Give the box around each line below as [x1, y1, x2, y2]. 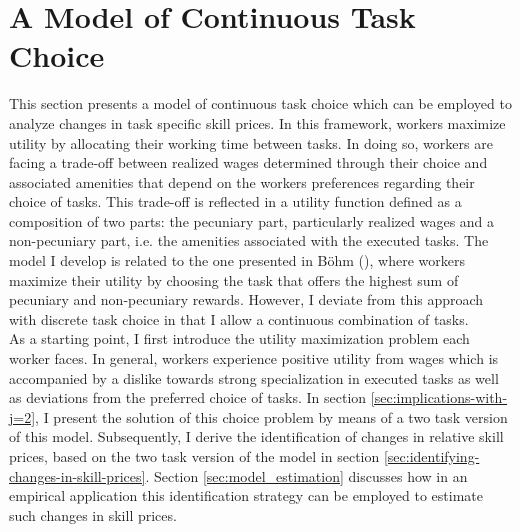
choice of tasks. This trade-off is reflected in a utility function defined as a [9, 191, 462, 212]
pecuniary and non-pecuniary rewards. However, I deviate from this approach [9, 289, 484, 310]
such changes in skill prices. [9, 504, 177, 525]
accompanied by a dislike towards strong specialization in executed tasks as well [9, 367, 499, 388]
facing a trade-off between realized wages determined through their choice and [9, 152, 488, 173]
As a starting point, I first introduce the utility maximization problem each [9, 328, 470, 349]
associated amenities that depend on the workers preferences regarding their [9, 171, 475, 192]
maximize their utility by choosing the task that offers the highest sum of [9, 269, 459, 290]
